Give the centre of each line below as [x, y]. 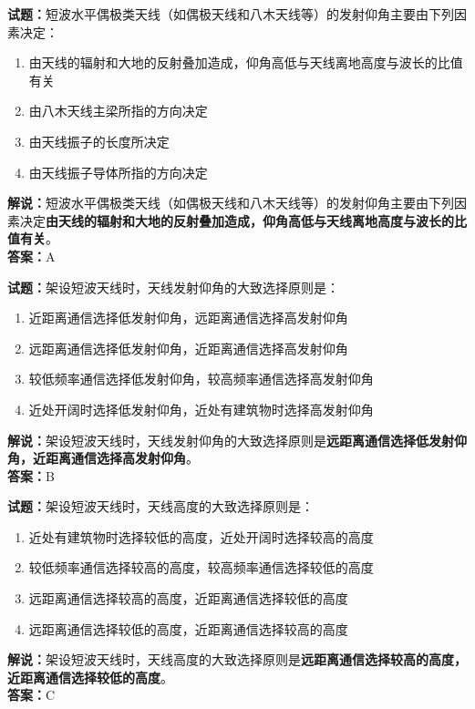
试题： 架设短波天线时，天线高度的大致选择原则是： [160, 506]
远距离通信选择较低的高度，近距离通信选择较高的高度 [188, 628]
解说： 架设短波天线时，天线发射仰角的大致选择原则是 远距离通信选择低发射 [231, 440]
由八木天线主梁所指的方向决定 [118, 111]
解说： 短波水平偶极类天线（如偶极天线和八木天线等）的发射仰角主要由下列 [231, 203]
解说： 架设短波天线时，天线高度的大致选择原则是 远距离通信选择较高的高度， [237, 659]
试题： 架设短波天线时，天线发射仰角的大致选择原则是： [173, 287]
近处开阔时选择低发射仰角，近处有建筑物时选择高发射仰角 [201, 409]
